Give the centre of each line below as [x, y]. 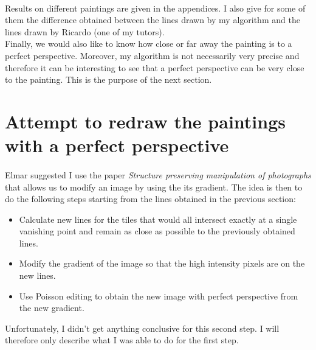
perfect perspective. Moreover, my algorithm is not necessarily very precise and [152, 55]
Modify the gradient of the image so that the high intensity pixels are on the [162, 263]
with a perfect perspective [117, 145]
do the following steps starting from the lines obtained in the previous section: [150, 199]
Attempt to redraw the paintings [145, 121]
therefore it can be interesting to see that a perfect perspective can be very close [155, 67]
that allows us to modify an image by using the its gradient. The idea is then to [154, 187]
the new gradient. [52, 308]
